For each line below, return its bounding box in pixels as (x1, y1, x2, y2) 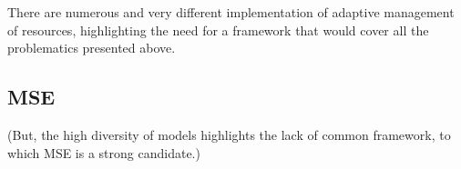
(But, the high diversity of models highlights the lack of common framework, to (7, 124, 451, 144)
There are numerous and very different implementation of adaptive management (7, 3, 455, 21)
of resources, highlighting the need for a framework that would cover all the (7, 20, 429, 39)
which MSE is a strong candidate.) (7, 143, 200, 162)
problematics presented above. (7, 38, 176, 57)
